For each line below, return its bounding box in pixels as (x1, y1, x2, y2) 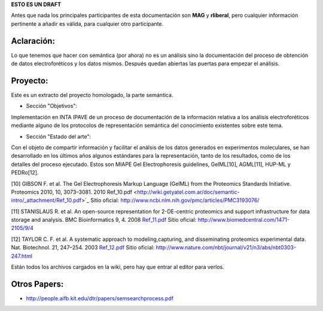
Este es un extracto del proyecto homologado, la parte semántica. (11, 91, 173, 98)
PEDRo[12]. (11, 169, 39, 176)
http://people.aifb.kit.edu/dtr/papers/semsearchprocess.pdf (26, 294, 173, 302)
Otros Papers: (11, 279, 64, 289)
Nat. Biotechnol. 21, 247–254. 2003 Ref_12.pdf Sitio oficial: (11, 244, 155, 251)
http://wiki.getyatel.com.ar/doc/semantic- (136, 188, 240, 195)
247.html (11, 252, 33, 259)
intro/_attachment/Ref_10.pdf (11, 197, 82, 204)
